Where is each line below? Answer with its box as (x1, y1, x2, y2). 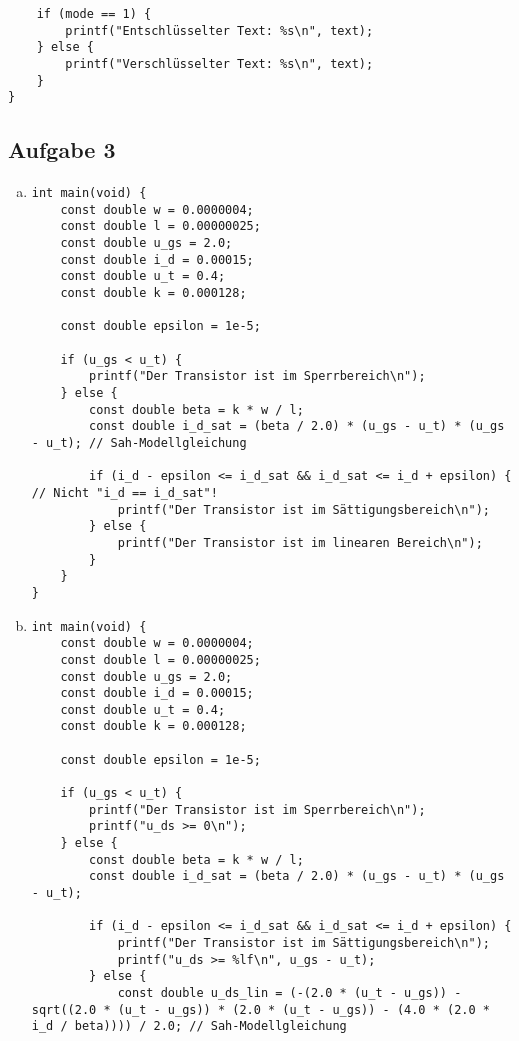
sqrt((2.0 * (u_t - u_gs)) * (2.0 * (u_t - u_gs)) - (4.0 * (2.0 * (31, 1002, 490, 1017)
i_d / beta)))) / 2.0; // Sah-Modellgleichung (31, 1019, 347, 1034)
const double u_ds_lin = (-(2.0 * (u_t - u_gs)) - (117, 985, 462, 1000)
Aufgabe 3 (8, 134, 116, 165)
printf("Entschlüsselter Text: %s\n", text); (65, 23, 374, 38)
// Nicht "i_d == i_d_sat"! (31, 485, 218, 500)
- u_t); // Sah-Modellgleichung (31, 435, 247, 450)
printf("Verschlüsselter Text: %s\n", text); (65, 56, 374, 71)
